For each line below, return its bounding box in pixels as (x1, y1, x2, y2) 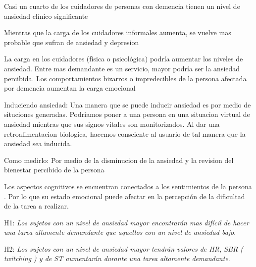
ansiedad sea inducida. (4, 138, 72, 149)
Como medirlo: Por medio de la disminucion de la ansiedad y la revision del (4, 155, 234, 165)
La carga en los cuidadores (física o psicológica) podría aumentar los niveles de (4, 53, 243, 64)
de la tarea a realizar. (4, 201, 69, 211)
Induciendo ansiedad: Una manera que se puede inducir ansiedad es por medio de (4, 99, 251, 109)
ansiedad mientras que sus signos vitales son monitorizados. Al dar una (4, 118, 220, 129)
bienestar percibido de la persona (4, 164, 104, 175)
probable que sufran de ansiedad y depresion (4, 37, 139, 47)
